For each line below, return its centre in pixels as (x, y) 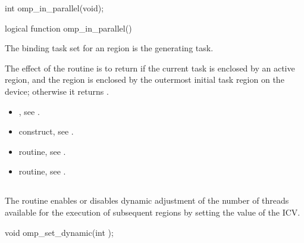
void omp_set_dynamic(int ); (59, 232)
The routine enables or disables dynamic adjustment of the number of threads (147, 200)
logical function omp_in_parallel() (68, 28)
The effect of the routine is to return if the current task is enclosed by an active (150, 68)
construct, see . (46, 131)
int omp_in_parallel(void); (54, 8)
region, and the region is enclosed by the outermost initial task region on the (145, 80)
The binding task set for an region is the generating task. (109, 48)
